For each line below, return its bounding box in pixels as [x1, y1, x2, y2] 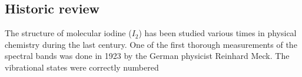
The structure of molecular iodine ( [5, 27, 132, 39]
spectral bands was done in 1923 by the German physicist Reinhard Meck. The [5, 50, 290, 62]
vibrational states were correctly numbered [5, 61, 159, 73]
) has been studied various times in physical [138, 27, 297, 39]
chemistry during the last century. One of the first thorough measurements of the [5, 38, 297, 50]
